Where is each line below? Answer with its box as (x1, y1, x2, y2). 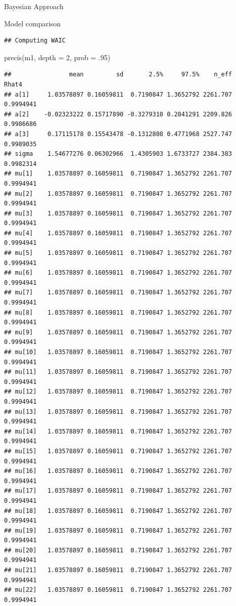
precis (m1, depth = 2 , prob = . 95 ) (4, 52, 111, 62)
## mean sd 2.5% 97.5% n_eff (4, 71, 232, 78)
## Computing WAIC (4, 37, 66, 45)
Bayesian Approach (4, 1, 64, 11)
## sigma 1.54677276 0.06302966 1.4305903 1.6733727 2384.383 (4, 150, 232, 158)
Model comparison (4, 18, 61, 28)
